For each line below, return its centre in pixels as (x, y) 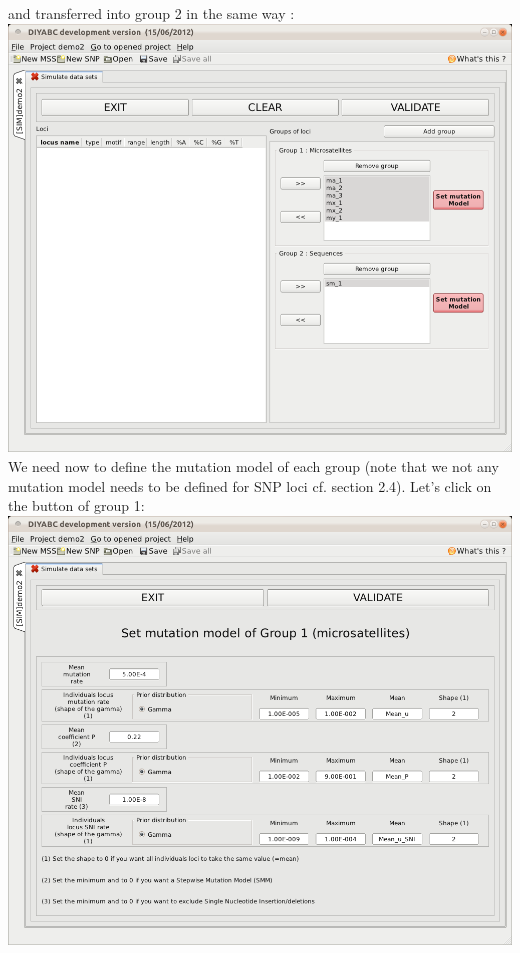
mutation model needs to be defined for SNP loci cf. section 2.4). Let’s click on (250, 485)
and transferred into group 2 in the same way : (151, 13)
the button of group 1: (76, 505)
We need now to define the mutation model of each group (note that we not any (253, 466)
